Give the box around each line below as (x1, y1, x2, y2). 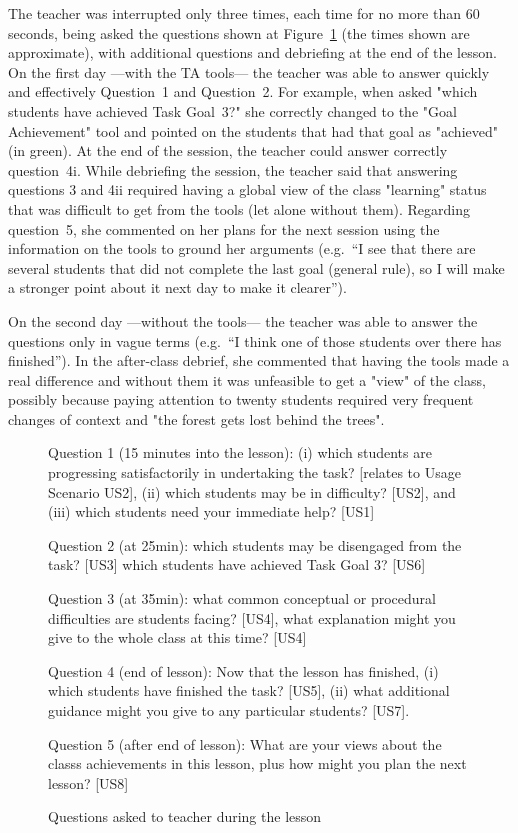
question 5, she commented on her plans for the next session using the (8, 218, 440, 239)
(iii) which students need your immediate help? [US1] (48, 501, 375, 522)
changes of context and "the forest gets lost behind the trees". (8, 408, 385, 429)
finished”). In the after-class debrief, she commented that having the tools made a (8, 350, 510, 371)
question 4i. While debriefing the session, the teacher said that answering (8, 159, 458, 180)
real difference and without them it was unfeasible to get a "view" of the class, (8, 369, 486, 390)
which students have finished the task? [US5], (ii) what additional (48, 680, 450, 701)
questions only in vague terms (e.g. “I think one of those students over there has (8, 330, 502, 351)
